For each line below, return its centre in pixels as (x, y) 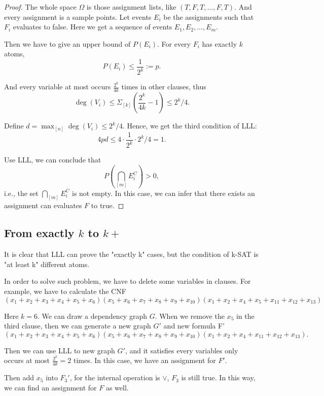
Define (14, 126)
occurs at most (27, 360)
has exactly (220, 43)
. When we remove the (190, 316)
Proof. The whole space (40, 7)
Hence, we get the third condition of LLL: (192, 126)
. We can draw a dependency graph (92, 316)
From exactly (39, 233)
